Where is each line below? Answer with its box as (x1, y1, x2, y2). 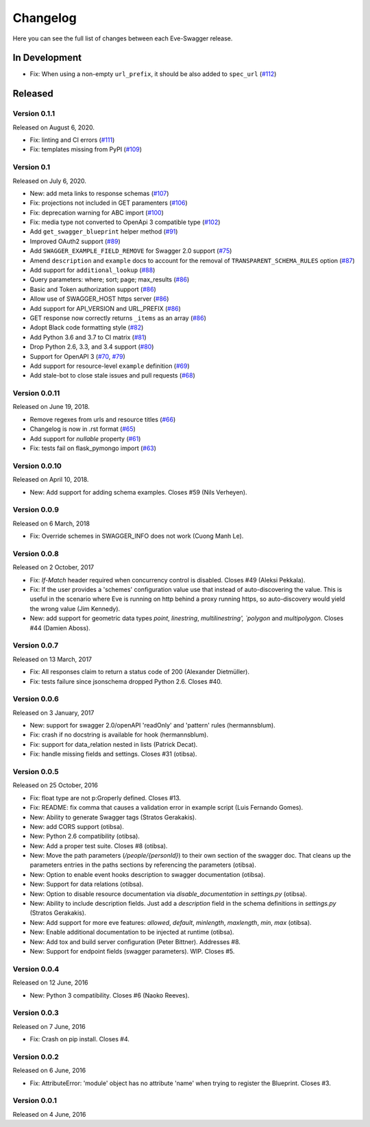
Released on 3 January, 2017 (12, 708, 95, 717)
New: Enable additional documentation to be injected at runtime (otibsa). (29, 928, 234, 937)
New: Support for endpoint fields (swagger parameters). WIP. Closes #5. (29, 948, 235, 955)
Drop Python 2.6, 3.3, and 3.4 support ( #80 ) (29, 343, 154, 351)
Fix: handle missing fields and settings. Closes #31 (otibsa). (29, 750, 197, 758)
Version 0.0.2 (12, 1052, 60, 1061)
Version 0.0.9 (12, 505, 60, 515)
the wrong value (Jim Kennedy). (29, 604, 121, 612)
